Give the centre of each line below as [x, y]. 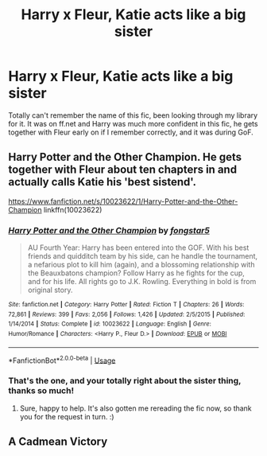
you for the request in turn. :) [67, 416]
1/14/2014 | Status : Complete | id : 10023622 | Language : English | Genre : [110, 324]
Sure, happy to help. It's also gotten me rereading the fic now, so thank [135, 408]
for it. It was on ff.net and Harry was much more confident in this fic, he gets [133, 123]
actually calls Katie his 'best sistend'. [103, 182]
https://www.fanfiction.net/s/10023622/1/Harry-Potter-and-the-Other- [123, 201]
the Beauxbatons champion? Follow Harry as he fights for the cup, [136, 273]
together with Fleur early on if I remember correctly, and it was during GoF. [131, 132]
